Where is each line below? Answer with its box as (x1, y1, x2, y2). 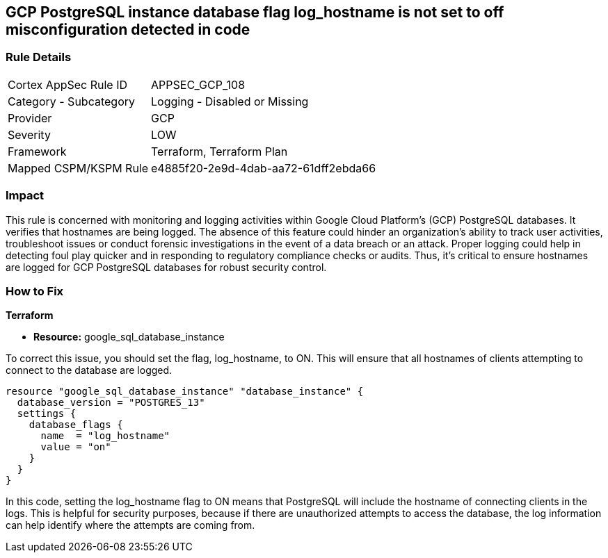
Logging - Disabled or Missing (151, 94, 309, 108)
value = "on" (40, 441, 111, 453)
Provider (8, 110, 52, 125)
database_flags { (29, 419, 123, 431)
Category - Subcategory (8, 94, 135, 108)
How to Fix (6, 284, 64, 298)
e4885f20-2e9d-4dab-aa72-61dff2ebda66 (151, 161, 376, 175)
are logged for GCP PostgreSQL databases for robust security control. (6, 261, 327, 273)
